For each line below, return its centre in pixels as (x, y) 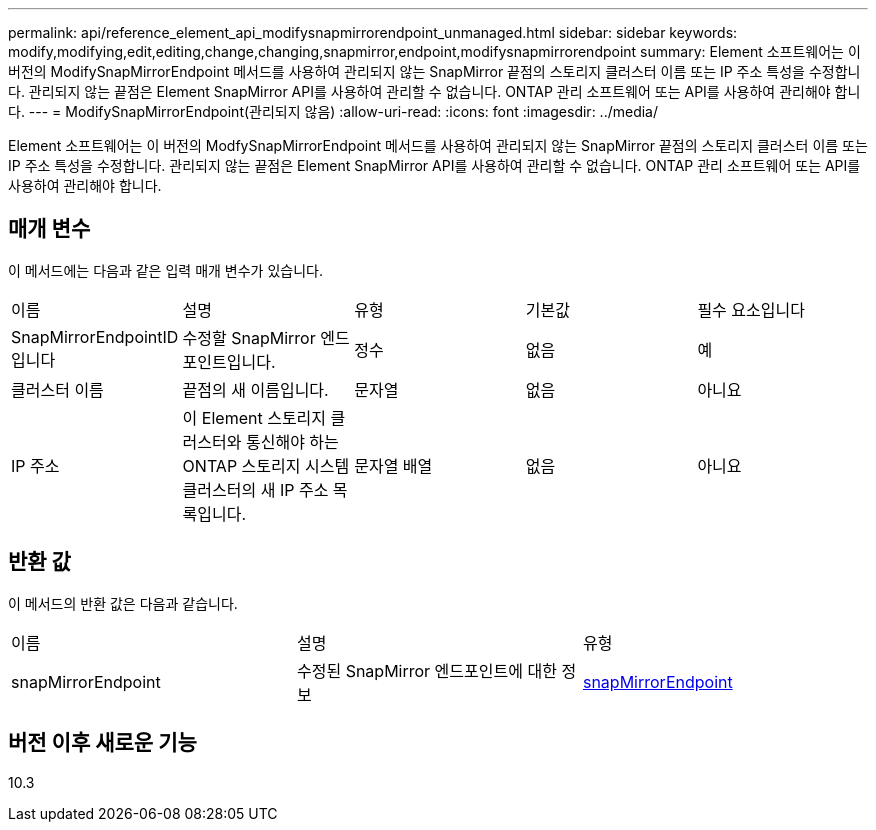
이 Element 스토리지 (254, 417)
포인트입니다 (226, 361)
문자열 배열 (393, 465)
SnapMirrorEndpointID (95, 336)
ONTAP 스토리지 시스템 (266, 465)
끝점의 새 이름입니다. (255, 389)
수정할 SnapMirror (249, 337)
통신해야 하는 (292, 441)
